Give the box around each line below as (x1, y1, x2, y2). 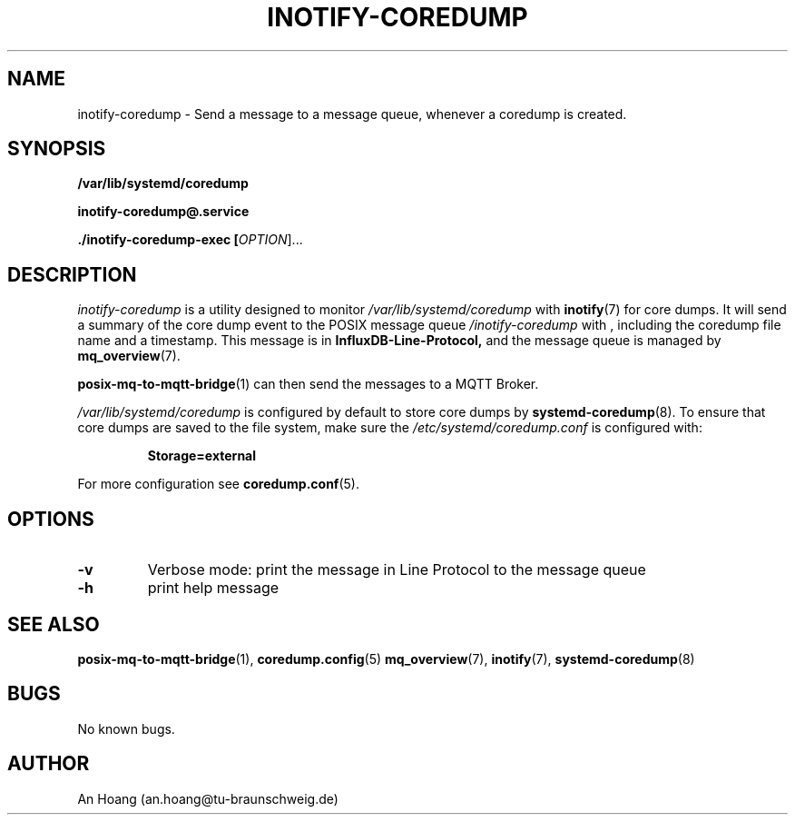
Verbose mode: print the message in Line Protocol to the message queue (147, 560, 646, 579)
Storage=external (147, 448, 257, 464)
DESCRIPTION (7, 262, 137, 286)
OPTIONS (7, 507, 94, 530)
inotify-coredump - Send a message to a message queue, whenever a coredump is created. (77, 105, 627, 122)
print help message (147, 579, 280, 598)
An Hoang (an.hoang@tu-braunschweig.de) (77, 790, 339, 807)
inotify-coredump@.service (77, 203, 250, 220)
